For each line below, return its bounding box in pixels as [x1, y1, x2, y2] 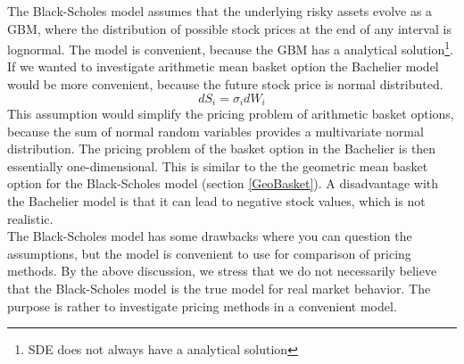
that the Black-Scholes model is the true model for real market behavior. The [7, 279, 431, 298]
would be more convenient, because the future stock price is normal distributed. [7, 75, 443, 94]
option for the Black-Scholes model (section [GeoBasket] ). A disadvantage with [7, 174, 439, 193]
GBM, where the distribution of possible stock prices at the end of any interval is [7, 19, 452, 37]
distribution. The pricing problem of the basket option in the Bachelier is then [7, 139, 436, 158]
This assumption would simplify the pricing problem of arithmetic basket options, [7, 104, 454, 123]
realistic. [7, 209, 54, 227]
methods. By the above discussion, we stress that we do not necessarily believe [7, 261, 437, 280]
